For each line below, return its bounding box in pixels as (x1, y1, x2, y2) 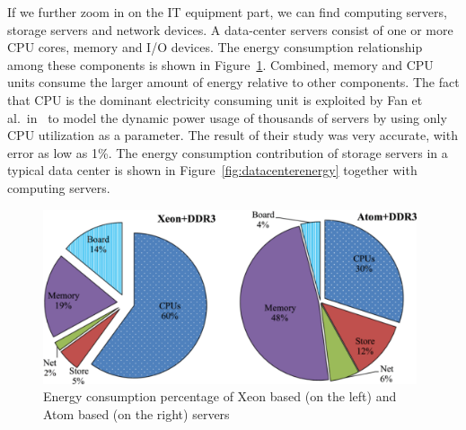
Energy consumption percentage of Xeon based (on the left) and (43, 387, 397, 406)
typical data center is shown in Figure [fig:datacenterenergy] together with (7, 161, 418, 180)
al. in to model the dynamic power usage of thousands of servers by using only (7, 108, 447, 127)
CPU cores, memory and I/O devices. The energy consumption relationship (7, 38, 423, 57)
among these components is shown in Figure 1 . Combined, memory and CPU (7, 55, 434, 74)
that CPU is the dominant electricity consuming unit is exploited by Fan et (7, 90, 423, 109)
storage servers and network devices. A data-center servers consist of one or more (7, 20, 453, 39)
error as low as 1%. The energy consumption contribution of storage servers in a (7, 143, 448, 162)
